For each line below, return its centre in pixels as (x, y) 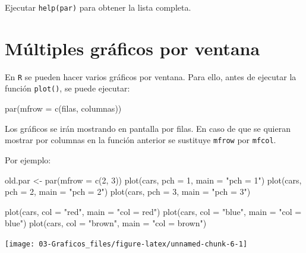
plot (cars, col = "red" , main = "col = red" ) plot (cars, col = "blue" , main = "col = (153, 211)
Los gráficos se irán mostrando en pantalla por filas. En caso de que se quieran (148, 128)
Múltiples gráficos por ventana (133, 48)
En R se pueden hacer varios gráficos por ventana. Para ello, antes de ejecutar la (151, 76)
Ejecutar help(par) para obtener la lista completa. (98, 7)
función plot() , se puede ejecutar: (67, 88)
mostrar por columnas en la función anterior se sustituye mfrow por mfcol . (141, 140)
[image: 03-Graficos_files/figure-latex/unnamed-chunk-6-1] (126, 244)
